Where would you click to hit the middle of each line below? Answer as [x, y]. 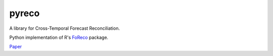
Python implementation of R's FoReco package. [59, 37]
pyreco [25, 13]
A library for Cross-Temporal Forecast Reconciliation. [64, 28]
